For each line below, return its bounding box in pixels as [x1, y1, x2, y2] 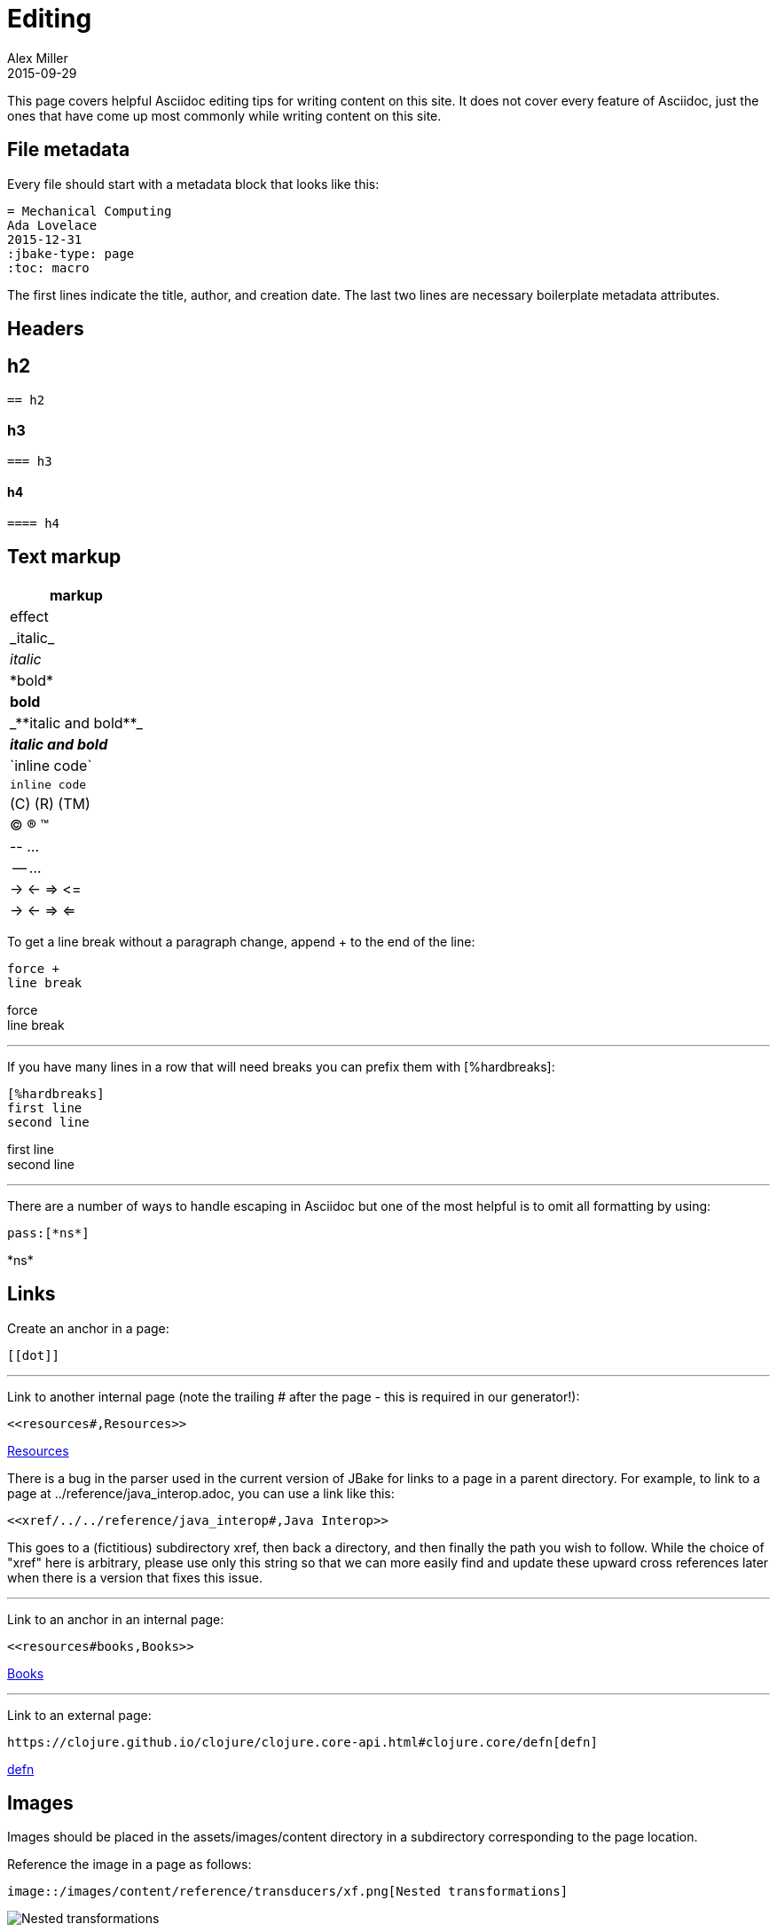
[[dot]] [7, 1347, 60, 1363]
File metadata [7, 138, 130, 161]
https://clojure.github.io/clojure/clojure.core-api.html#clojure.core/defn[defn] [7, 1734, 598, 1749]
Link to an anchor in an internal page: [7, 1611, 224, 1627]
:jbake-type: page [7, 246, 135, 261]
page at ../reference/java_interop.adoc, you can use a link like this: [7, 1485, 395, 1501]
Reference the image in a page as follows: [7, 1857, 252, 1873]
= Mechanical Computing [7, 203, 172, 218]
